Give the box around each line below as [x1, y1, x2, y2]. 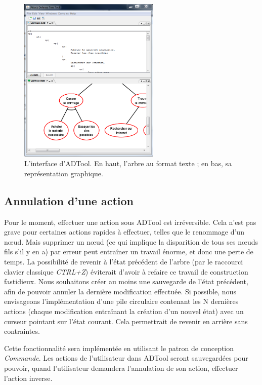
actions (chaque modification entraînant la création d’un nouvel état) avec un [4, 306, 244, 316]
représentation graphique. [24, 168, 103, 178]
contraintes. [4, 326, 40, 336]
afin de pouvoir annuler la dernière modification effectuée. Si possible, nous [4, 286, 236, 296]
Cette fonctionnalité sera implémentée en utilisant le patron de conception [4, 342, 234, 353]
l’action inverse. [4, 372, 53, 383]
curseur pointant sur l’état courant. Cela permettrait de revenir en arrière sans [4, 316, 248, 326]
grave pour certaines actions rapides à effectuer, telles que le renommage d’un [4, 226, 244, 237]
